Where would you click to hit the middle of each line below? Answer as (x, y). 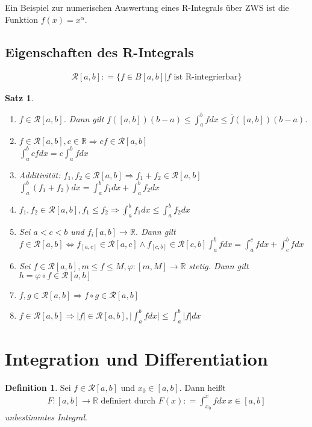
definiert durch (128, 401)
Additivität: (40, 174)
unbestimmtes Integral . (46, 417)
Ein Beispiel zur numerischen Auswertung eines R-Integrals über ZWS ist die (147, 7)
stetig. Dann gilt (219, 265)
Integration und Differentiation (136, 358)
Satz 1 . (19, 98)
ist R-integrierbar (206, 77)
